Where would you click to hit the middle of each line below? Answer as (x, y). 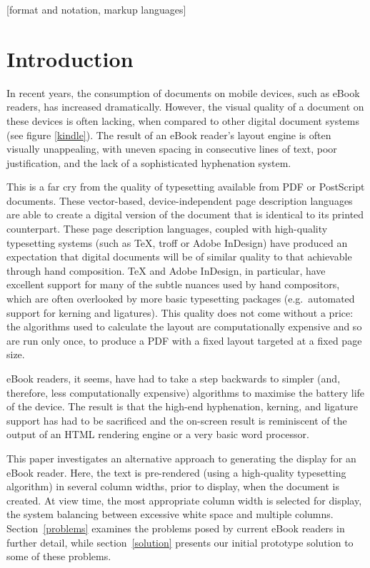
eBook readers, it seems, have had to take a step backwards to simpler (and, (174, 378)
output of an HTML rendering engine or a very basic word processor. (158, 434)
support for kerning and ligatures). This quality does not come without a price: (180, 312)
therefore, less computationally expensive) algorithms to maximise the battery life (186, 392)
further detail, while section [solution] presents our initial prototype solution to (180, 542)
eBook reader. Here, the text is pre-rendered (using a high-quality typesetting (176, 472)
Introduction (70, 58)
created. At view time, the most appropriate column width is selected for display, (184, 500)
